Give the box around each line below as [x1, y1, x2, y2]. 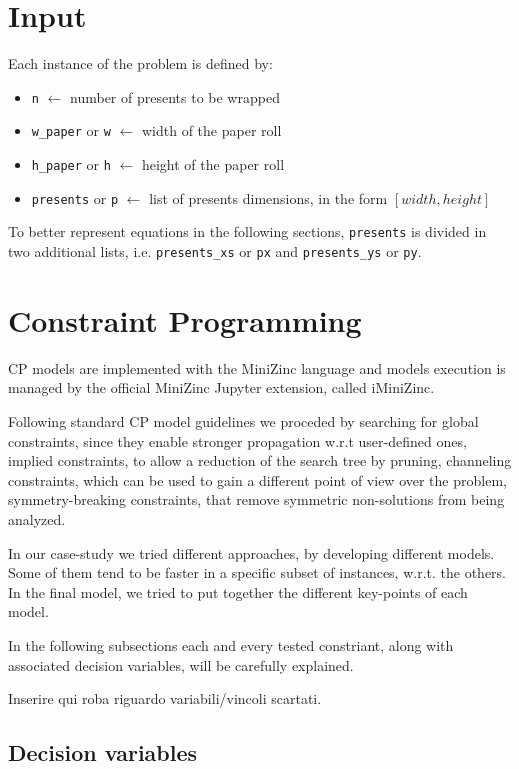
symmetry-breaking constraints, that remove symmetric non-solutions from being [8, 489, 505, 510]
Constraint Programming [8, 299, 362, 340]
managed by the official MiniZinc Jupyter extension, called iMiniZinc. [8, 377, 435, 398]
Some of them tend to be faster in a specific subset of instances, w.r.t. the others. [8, 562, 507, 583]
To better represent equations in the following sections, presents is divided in [8, 221, 487, 242]
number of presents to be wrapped [70, 86, 280, 107]
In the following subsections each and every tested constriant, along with [8, 634, 454, 655]
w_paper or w [31, 120, 111, 141]
